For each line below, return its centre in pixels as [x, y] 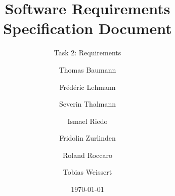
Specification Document [88, 28]
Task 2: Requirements [88, 53]
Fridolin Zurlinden [88, 138]
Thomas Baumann [88, 69]
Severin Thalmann [88, 104]
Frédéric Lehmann [88, 87]
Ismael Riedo [88, 121]
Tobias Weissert [88, 172]
